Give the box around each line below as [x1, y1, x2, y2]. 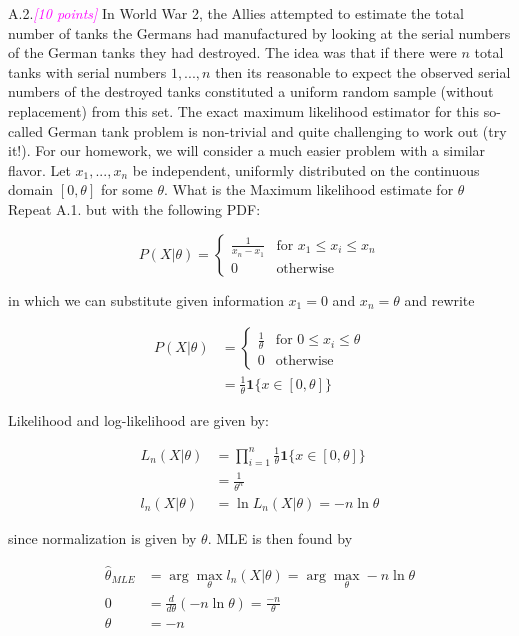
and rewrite [404, 289, 475, 310]
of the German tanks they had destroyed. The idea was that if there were [8, 42, 457, 63]
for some [100, 179, 153, 200]
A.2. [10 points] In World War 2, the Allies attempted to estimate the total [8, 3, 464, 23]
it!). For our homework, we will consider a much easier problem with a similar [8, 140, 486, 161]
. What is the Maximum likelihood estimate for [164, 179, 454, 200]
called [8, 120, 43, 141]
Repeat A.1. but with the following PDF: [8, 198, 261, 219]
